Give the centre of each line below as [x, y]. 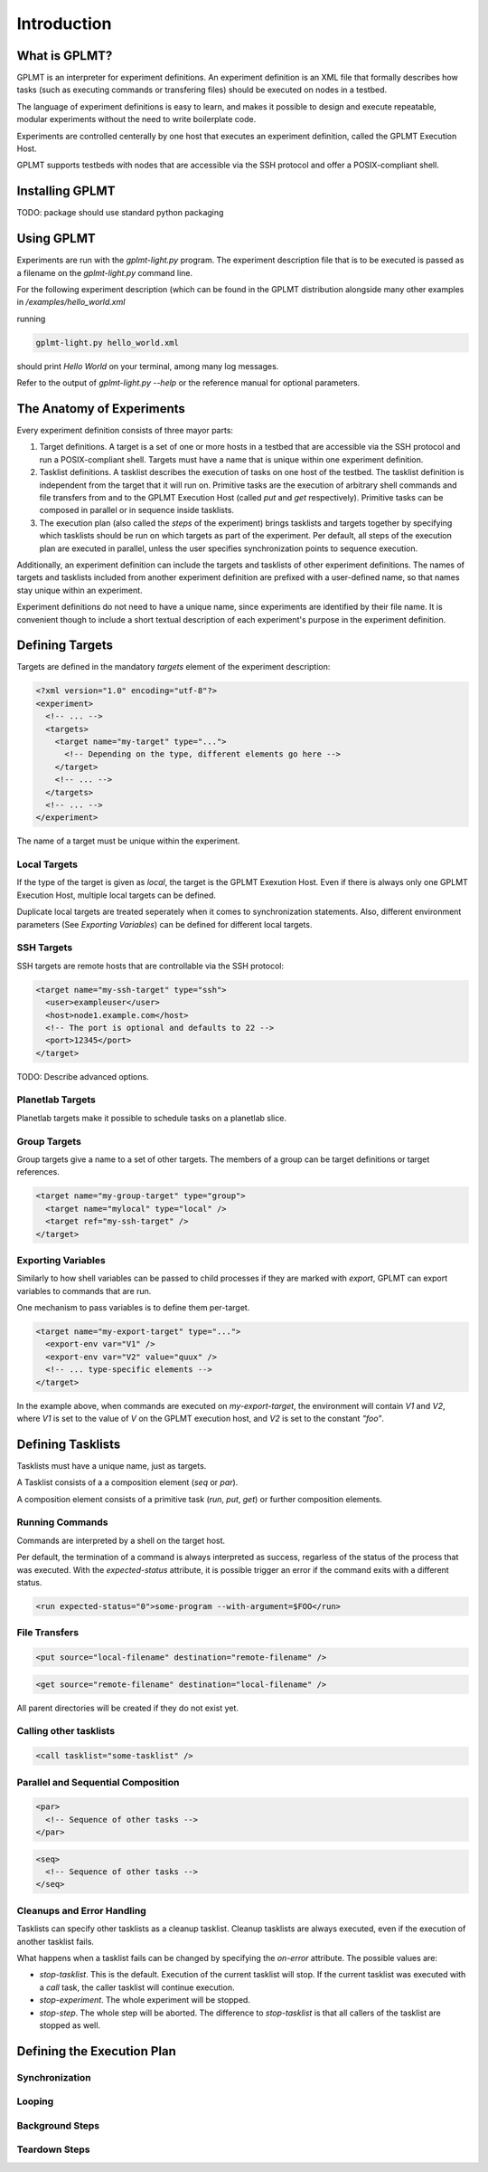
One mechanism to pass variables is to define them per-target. [133, 1308]
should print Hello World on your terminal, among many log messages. [148, 366]
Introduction [64, 24]
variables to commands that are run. [84, 1291]
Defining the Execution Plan [96, 2051]
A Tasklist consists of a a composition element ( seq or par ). [127, 1482]
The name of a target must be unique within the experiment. [128, 841]
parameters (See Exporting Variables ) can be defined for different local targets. [164, 924]
